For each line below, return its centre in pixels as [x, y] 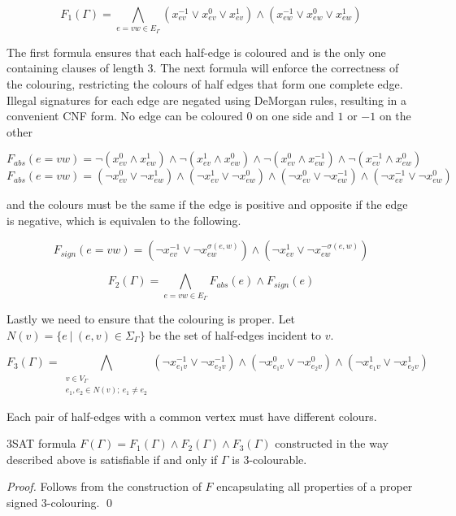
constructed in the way [332, 443]
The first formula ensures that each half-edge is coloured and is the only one [196, 52]
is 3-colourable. [269, 459]
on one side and [295, 116]
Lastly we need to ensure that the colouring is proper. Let [151, 319]
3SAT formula [41, 443]
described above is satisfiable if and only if [112, 459]
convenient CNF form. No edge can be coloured [125, 116]
